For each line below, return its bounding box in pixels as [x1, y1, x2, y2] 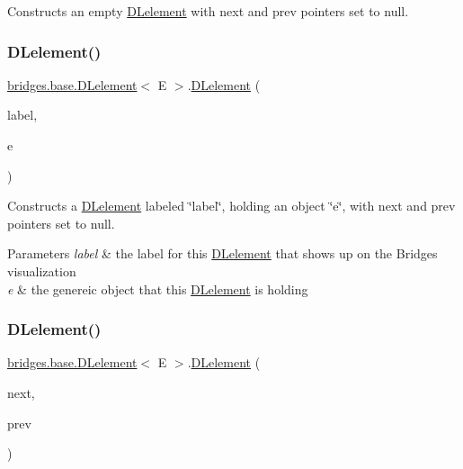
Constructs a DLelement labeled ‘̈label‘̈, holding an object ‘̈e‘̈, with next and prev [7, 196, 456, 215]
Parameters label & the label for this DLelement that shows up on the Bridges [7, 244, 438, 263]
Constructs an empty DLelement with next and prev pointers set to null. [7, 2, 409, 20]
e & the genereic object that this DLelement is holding [7, 279, 308, 298]
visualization [7, 261, 76, 280]
